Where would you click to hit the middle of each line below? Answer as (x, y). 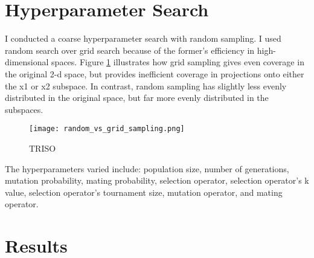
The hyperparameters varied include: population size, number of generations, (147, 168)
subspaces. (24, 109)
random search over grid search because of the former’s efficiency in (130, 50)
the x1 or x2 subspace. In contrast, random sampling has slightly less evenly (146, 85)
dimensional (27, 62)
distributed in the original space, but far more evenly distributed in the (137, 98)
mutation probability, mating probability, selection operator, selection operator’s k (157, 180)
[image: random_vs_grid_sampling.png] (107, 129)
